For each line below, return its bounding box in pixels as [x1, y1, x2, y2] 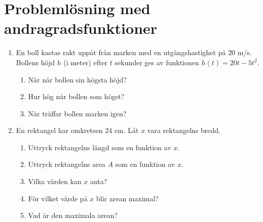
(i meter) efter [63, 57, 108, 67]
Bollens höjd [16, 57, 55, 67]
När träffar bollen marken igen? [28, 108, 127, 118]
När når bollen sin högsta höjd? [28, 74, 127, 84]
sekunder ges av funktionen [115, 57, 199, 67]
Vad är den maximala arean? [28, 210, 118, 220]
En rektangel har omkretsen [16, 125, 103, 136]
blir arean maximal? [96, 193, 159, 203]
